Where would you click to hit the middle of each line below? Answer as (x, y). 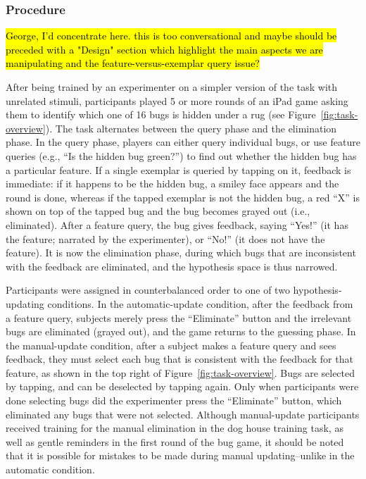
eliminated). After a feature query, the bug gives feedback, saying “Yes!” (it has (177, 224)
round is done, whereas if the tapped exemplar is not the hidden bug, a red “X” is (183, 197)
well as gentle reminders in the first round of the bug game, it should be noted (175, 441)
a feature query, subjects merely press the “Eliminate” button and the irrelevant (179, 317)
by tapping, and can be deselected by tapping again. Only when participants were (182, 386)
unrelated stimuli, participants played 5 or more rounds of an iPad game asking (177, 100)
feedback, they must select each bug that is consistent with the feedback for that (179, 359)
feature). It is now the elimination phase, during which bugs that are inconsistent (181, 253)
